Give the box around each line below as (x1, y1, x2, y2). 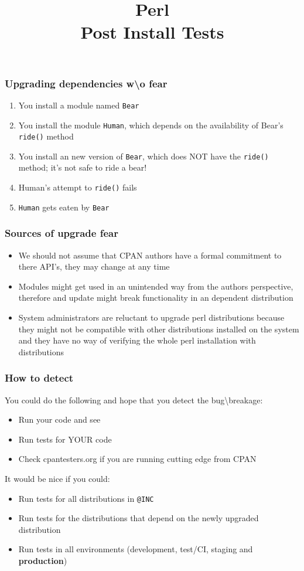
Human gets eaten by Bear (18, 200, 110, 213)
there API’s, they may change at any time (18, 260, 170, 273)
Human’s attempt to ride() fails (18, 181, 137, 193)
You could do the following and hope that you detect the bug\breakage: (5, 393, 263, 406)
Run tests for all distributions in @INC (18, 492, 154, 504)
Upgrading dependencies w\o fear (5, 76, 168, 90)
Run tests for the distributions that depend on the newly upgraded (18, 512, 259, 524)
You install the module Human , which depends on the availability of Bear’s (18, 118, 283, 131)
